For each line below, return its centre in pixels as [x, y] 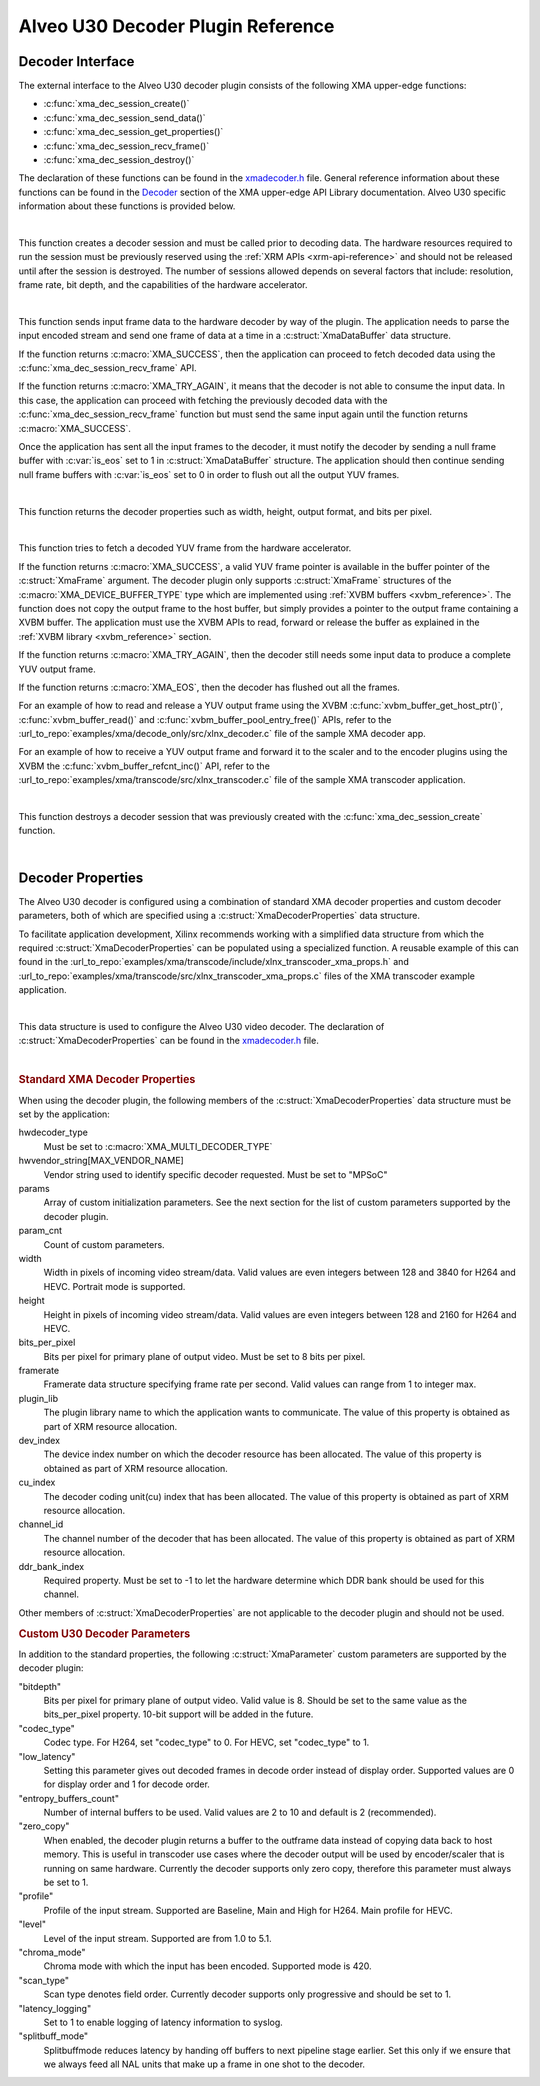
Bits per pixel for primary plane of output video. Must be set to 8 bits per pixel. [204, 1356]
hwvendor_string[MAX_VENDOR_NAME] [101, 1161]
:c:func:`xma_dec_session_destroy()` [119, 160]
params [34, 1189]
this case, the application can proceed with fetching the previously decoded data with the [203, 400]
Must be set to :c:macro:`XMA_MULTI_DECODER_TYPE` [158, 1146]
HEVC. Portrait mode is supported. [114, 1286]
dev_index [39, 1441]
